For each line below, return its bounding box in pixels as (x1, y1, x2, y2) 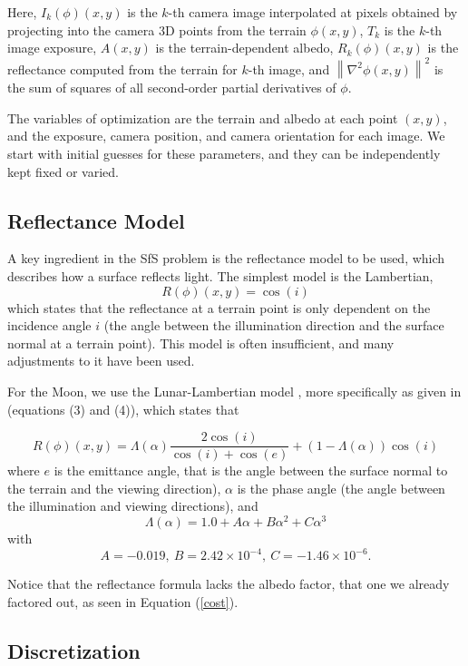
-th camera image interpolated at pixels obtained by (168, 3, 458, 21)
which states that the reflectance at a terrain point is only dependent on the (7, 298, 431, 317)
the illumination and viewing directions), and (7, 496, 258, 515)
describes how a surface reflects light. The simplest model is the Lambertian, (7, 267, 434, 286)
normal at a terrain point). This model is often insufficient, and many (7, 333, 395, 352)
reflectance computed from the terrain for (7, 59, 238, 78)
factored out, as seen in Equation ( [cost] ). (7, 592, 239, 611)
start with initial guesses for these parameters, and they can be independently (7, 144, 441, 163)
